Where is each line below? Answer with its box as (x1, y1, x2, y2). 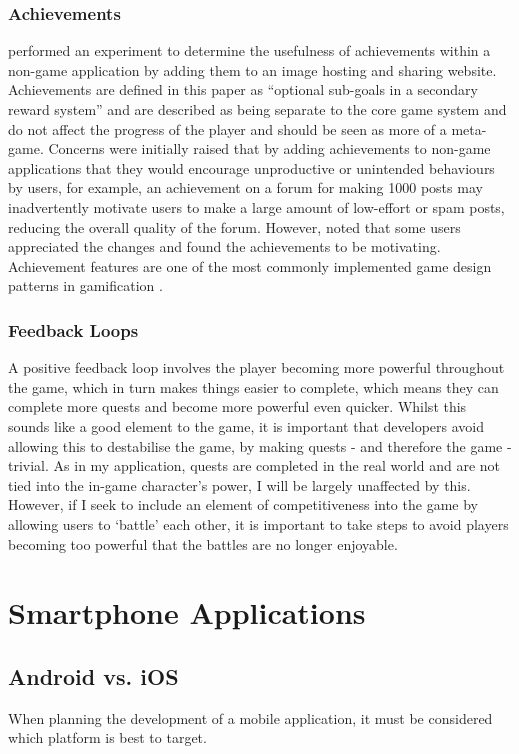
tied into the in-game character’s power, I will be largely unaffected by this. (8, 474, 471, 495)
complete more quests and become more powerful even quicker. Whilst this (8, 396, 467, 417)
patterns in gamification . (8, 275, 163, 296)
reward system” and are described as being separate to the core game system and (8, 99, 507, 119)
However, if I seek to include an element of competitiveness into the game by (8, 494, 478, 515)
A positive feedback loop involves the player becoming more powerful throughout (8, 357, 505, 378)
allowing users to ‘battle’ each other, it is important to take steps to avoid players (8, 513, 509, 534)
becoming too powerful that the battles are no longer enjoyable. (8, 533, 398, 554)
